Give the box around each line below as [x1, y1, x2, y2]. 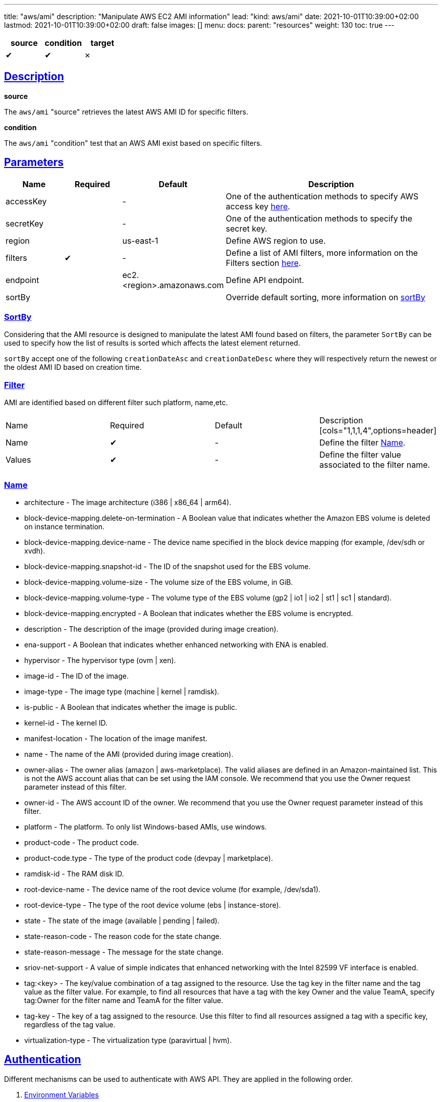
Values [6, 455, 31, 465]
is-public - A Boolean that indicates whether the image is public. [24, 702, 238, 711]
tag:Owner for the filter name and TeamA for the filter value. [24, 996, 224, 1005]
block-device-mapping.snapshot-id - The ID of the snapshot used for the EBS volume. [24, 562, 311, 571]
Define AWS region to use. [226, 235, 326, 246]
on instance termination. [24, 522, 105, 531]
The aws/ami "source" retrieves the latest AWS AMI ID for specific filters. [4, 107, 248, 116]
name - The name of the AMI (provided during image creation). [24, 749, 234, 758]
